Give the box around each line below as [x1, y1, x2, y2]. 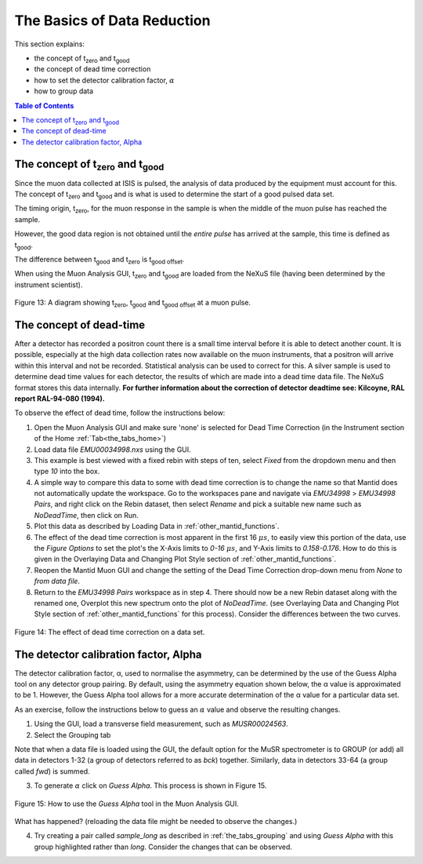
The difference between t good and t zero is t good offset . [14, 254, 185, 266]
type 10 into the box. [34, 467, 100, 476]
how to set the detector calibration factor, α [34, 75, 175, 85]
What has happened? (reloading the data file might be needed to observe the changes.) [14, 816, 298, 826]
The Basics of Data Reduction [14, 12, 211, 29]
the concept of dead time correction [34, 64, 151, 74]
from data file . [34, 577, 81, 586]
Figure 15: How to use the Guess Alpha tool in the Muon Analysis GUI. [14, 799, 239, 808]
